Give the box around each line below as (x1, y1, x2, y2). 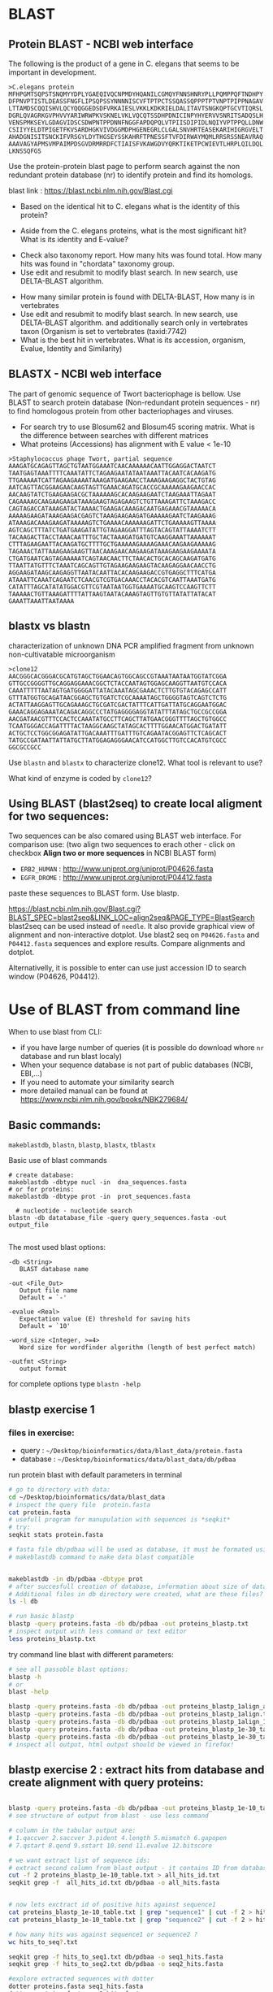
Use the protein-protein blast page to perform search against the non (8, 162, 240, 171)
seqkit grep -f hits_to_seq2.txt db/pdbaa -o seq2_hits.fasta (8, 1960, 223, 1968)
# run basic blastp (8, 1612, 75, 1621)
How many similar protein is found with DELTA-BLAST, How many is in (19, 292, 255, 302)
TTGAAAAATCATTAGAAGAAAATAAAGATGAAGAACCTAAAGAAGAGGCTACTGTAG (8, 476, 217, 484)
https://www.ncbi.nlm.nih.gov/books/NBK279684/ (19, 1095, 188, 1104)
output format (19, 1365, 67, 1374)
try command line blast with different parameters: (8, 1649, 174, 1659)
